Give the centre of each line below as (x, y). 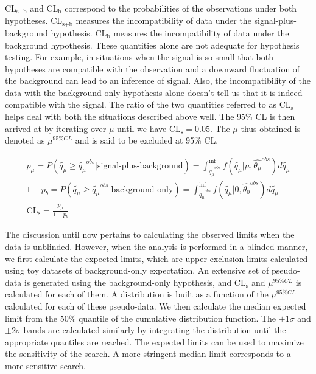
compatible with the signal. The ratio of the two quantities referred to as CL (148, 104)
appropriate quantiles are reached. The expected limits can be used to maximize (154, 341)
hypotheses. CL (34, 20)
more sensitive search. (45, 366)
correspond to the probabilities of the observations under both (181, 8)
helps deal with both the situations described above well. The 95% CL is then (150, 116)
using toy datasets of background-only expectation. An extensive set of (137, 270)
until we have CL (149, 128)
